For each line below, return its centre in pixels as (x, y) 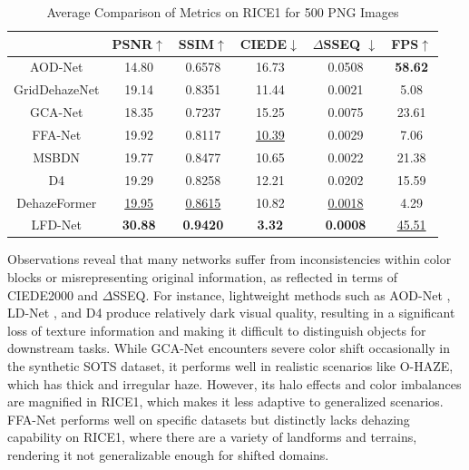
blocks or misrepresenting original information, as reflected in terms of (202, 277)
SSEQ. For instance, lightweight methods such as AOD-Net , (282, 294)
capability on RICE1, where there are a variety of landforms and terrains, (212, 437)
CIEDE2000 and (53, 294)
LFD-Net (56, 225)
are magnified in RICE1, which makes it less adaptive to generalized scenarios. (225, 401)
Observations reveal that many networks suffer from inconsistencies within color (230, 259)
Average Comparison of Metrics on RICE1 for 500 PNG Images (223, 12)
